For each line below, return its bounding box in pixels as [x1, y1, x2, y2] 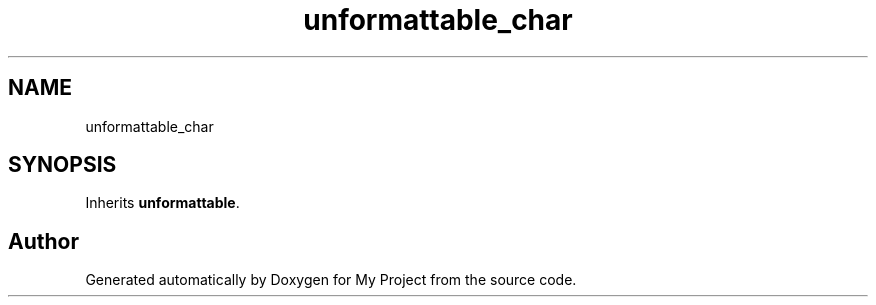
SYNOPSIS [8, 152, 117, 178]
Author [8, 228, 79, 254]
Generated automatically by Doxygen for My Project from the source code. [85, 271, 577, 289]
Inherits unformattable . [85, 194, 240, 212]
